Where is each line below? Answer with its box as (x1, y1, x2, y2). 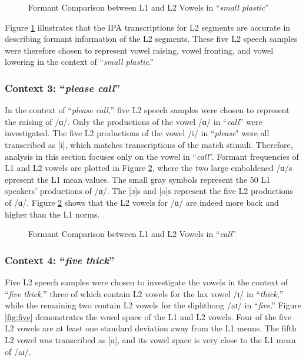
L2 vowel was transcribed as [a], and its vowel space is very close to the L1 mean (5, 333, 296, 345)
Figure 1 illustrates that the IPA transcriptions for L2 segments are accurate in (5, 21, 291, 33)
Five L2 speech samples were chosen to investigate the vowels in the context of (5, 275, 288, 288)
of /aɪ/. (5, 345, 31, 357)
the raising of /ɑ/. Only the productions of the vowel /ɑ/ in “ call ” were (5, 115, 262, 127)
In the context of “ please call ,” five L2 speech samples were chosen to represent (5, 104, 290, 116)
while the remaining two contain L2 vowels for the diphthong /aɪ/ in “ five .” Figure (5, 299, 301, 311)
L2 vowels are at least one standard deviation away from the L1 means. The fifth (5, 322, 297, 334)
